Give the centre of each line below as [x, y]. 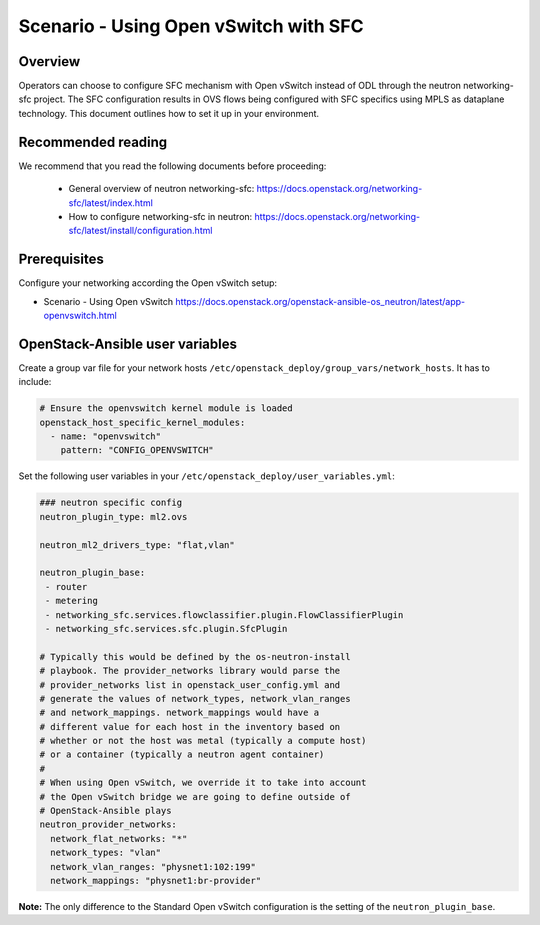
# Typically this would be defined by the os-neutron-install [195, 656]
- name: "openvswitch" [106, 436]
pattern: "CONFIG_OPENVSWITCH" [137, 450]
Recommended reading [93, 141]
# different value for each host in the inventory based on [190, 726]
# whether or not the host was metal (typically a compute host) [203, 741]
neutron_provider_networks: [108, 824]
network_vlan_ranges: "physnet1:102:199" [153, 866]
